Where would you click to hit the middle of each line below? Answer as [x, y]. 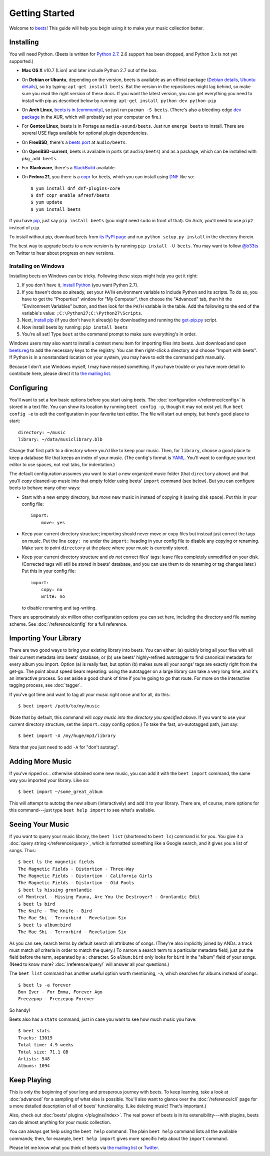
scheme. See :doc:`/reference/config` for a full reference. [68, 624]
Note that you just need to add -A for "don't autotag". [64, 747]
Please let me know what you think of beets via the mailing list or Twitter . [84, 1148]
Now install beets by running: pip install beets [75, 327]
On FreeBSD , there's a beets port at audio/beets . [74, 142]
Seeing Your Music [39, 824]
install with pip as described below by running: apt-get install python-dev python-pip [119, 101]
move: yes [53, 522]
